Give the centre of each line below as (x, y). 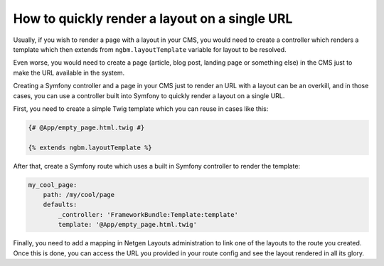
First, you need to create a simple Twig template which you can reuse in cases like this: (141, 108)
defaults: (60, 205)
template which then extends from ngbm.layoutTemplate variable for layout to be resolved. (150, 49)
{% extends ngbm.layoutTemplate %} (90, 147)
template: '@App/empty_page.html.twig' (127, 225)
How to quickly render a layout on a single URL (153, 18)
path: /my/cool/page (79, 195)
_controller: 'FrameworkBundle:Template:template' (148, 214)
